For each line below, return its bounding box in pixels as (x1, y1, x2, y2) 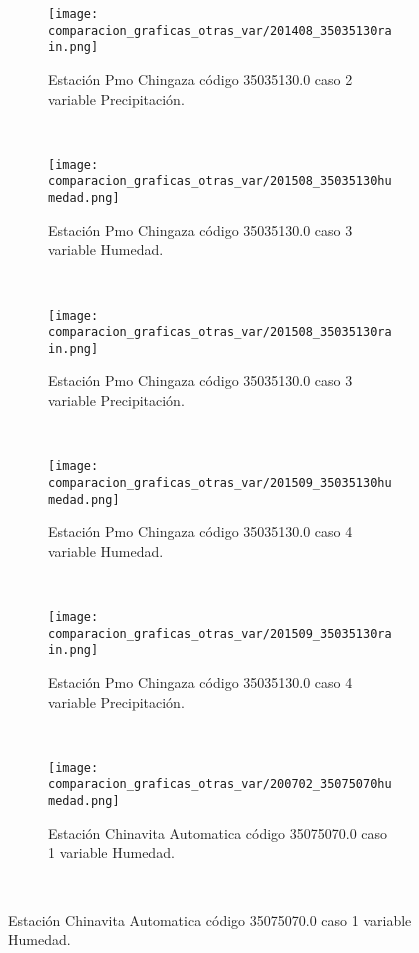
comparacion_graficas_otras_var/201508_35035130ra (48, 325, 392, 340)
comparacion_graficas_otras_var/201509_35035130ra (48, 626, 392, 641)
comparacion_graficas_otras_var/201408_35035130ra (48, 23, 392, 38)
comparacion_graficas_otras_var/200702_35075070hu (48, 777, 392, 792)
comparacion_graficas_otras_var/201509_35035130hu (48, 475, 392, 490)
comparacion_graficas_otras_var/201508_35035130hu (48, 174, 392, 189)
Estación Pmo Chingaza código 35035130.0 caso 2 (48, 68, 353, 89)
